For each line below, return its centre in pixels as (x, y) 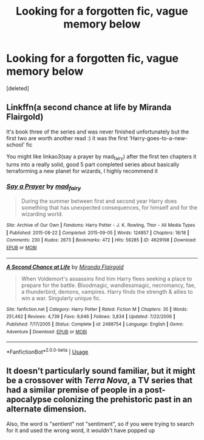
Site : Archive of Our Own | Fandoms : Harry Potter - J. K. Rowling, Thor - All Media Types (101, 225)
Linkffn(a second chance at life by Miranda (89, 108)
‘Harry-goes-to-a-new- (158, 138)
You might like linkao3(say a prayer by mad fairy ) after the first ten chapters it (101, 157)
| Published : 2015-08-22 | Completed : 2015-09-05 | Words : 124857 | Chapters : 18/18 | (98, 233)
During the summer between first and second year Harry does (99, 201)
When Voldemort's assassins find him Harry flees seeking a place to (107, 279)
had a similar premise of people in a (75, 390)
